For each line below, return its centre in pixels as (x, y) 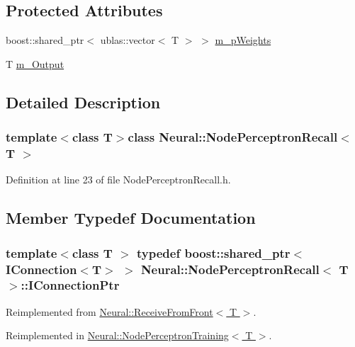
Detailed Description (83, 102)
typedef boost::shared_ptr (214, 252)
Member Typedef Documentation (131, 218)
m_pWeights (243, 40)
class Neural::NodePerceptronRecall (233, 137)
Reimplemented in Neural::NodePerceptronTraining (117, 335)
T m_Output (35, 63)
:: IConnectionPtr (70, 285)
